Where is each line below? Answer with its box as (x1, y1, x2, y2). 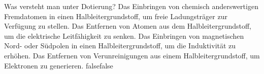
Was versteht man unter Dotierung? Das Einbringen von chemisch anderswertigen (4, 1, 258, 11)
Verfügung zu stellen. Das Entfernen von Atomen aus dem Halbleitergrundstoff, (4, 21, 252, 31)
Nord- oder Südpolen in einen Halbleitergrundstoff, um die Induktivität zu (4, 40, 236, 51)
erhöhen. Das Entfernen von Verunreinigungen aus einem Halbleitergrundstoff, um (4, 50, 260, 60)
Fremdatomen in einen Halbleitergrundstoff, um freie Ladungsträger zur (4, 11, 227, 21)
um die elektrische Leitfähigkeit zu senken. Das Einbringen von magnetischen (4, 30, 244, 41)
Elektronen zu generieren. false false (4, 60, 113, 70)
